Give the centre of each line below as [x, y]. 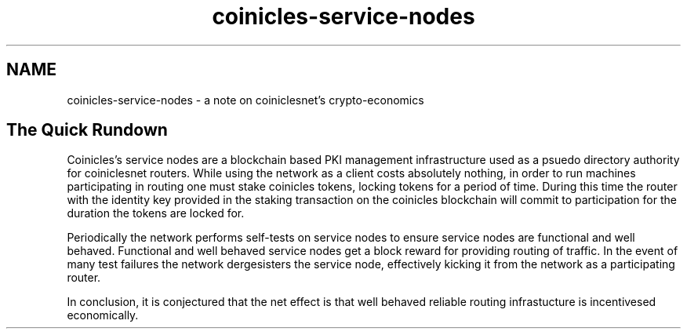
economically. [103, 315]
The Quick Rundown [87, 130]
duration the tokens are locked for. [156, 213]
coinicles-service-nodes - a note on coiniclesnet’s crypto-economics [245, 100]
